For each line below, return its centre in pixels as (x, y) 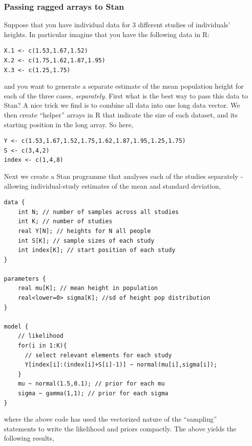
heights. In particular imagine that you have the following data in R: (107, 34)
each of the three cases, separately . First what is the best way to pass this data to (126, 95)
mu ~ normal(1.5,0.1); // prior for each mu (91, 384)
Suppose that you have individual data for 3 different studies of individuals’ (117, 25)
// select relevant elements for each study (98, 355)
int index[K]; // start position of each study (96, 250)
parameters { (25, 279)
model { (16, 326)
